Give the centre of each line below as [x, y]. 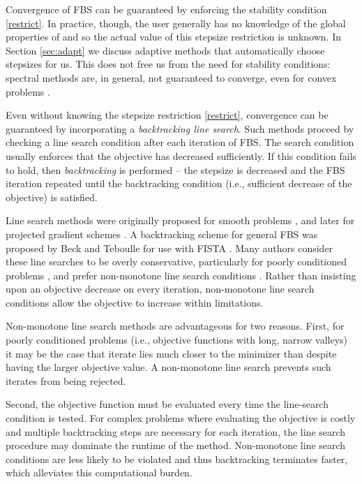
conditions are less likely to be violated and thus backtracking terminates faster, [177, 459]
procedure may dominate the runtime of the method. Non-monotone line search [176, 445]
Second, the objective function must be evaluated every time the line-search [167, 404]
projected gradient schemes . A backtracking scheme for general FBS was [162, 234]
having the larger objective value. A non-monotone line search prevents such [168, 367]
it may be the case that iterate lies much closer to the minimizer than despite [171, 353]
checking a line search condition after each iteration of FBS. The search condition [180, 142]
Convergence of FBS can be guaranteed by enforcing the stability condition [166, 9]
